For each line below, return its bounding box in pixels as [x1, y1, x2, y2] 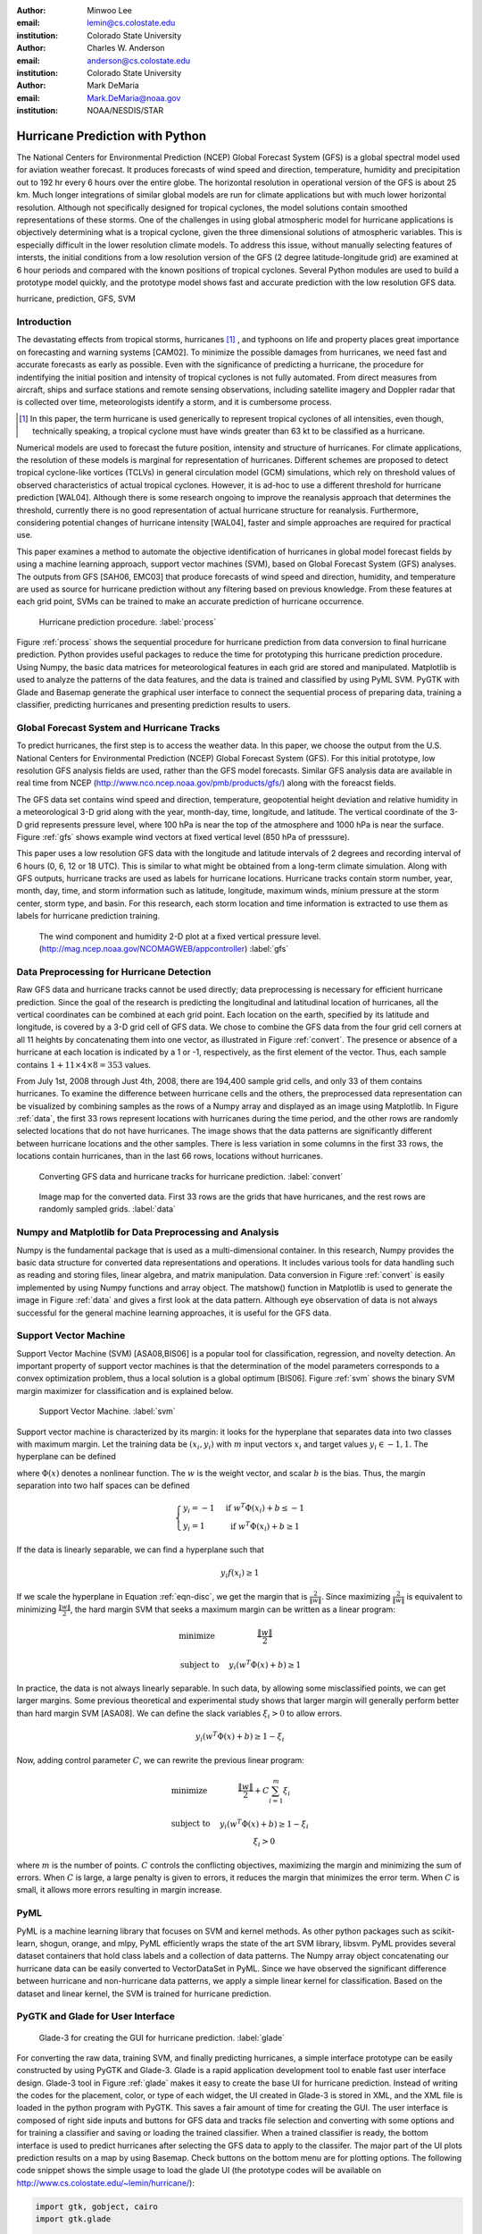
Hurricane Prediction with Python [16, 128, 207, 143]
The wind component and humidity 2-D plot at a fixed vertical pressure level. [38, 930, 321, 942]
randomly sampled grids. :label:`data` [38, 1204, 176, 1214]
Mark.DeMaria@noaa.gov [87, 92, 181, 103]
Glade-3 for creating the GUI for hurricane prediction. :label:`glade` [38, 2032, 286, 2043]
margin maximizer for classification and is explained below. [16, 1385, 234, 1396]
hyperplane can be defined [16, 1451, 116, 1462]
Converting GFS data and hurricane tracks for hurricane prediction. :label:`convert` [38, 1171, 344, 1181]
